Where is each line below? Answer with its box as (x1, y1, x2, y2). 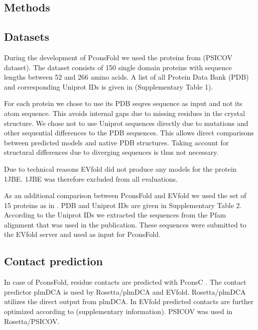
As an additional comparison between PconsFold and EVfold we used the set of (4, 190, 247, 201)
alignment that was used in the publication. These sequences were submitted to (4, 219, 247, 229)
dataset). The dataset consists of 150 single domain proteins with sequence (4, 62, 232, 72)
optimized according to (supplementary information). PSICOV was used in (4, 306, 233, 317)
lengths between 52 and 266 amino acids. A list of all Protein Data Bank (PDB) (4, 72, 249, 82)
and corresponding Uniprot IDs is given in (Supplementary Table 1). (4, 81, 213, 92)
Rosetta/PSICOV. (4, 316, 60, 326)
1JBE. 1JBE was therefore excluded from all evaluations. (4, 173, 178, 184)
